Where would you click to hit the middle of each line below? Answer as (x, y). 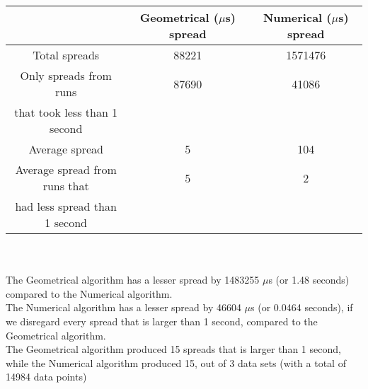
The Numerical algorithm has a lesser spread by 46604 (123, 307)
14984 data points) (46, 377)
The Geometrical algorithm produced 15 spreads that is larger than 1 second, (173, 349)
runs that (66, 186)
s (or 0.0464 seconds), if (302, 307)
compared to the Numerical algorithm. (89, 293)
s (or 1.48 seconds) (309, 280)
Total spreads (66, 55)
